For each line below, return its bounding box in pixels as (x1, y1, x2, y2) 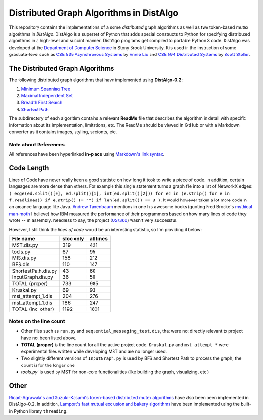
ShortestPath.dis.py (12, 267, 57, 274)
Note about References (9, 141, 65, 148)
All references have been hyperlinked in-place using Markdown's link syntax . (9, 151, 165, 157)
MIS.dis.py (12, 255, 37, 261)
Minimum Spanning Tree (21, 86, 71, 92)
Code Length (9, 164, 49, 172)
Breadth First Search (21, 100, 63, 106)
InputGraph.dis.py (12, 274, 53, 280)
